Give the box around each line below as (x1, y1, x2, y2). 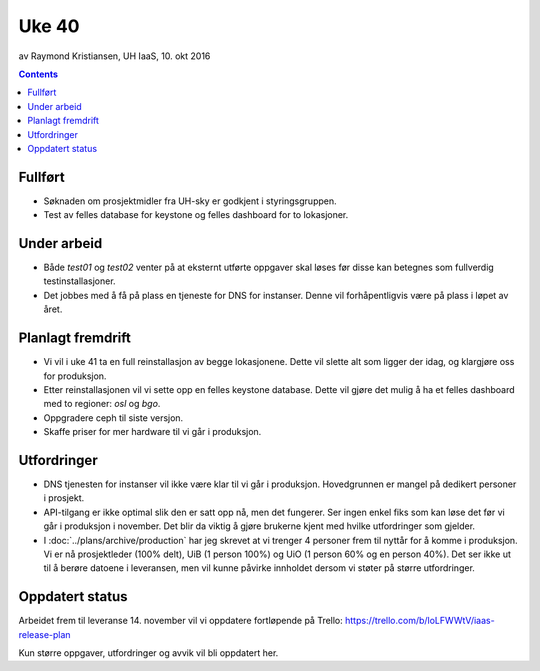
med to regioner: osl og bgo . (43, 398, 161, 410)
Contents (18, 68, 59, 80)
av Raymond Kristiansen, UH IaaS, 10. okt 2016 (18, 50, 211, 62)
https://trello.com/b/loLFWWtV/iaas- (345, 615, 495, 627)
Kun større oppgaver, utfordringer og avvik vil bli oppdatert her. (18, 647, 279, 659)
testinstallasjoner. (43, 275, 116, 287)
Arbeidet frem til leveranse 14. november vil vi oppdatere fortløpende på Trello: (18, 615, 344, 627)
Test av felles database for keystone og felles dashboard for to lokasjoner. (43, 209, 349, 221)
